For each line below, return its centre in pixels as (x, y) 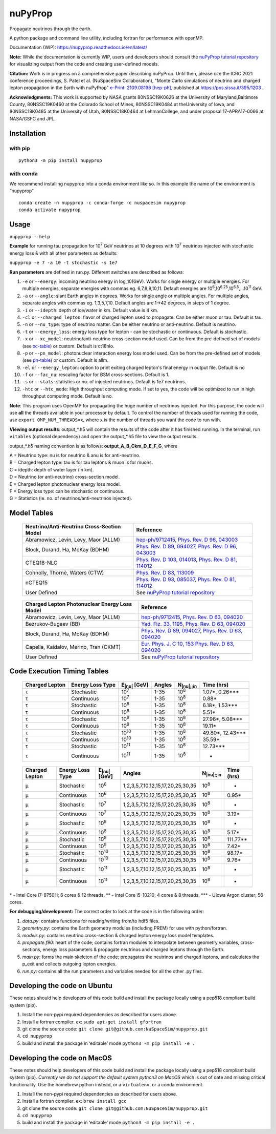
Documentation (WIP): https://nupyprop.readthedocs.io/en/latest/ (78, 47)
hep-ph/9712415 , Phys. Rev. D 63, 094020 (192, 617)
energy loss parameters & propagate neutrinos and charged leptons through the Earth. (134, 950)
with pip (20, 148)
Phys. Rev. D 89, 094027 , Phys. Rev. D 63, (192, 630)
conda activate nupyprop (50, 210)
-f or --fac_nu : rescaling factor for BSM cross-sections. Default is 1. (96, 375)
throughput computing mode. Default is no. (68, 396)
